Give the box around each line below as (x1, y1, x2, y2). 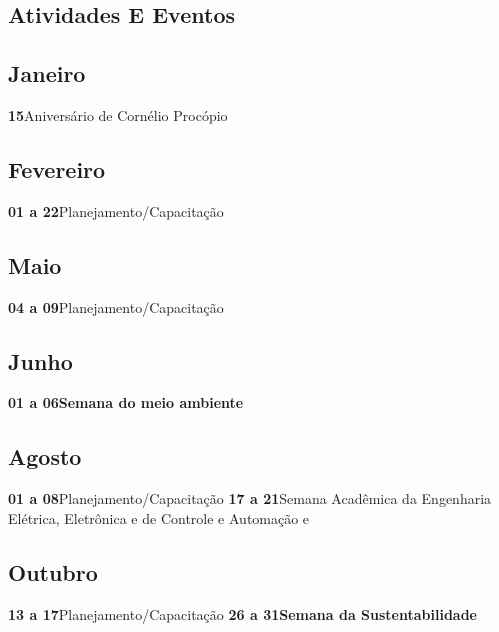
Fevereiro (8, 153, 106, 184)
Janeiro (8, 58, 86, 89)
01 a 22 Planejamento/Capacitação (8, 200, 224, 221)
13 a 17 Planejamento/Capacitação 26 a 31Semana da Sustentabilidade (8, 603, 477, 624)
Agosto (8, 441, 82, 472)
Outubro (8, 556, 98, 587)
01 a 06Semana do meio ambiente (8, 392, 244, 413)
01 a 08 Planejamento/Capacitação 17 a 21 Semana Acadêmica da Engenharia (8, 488, 492, 509)
